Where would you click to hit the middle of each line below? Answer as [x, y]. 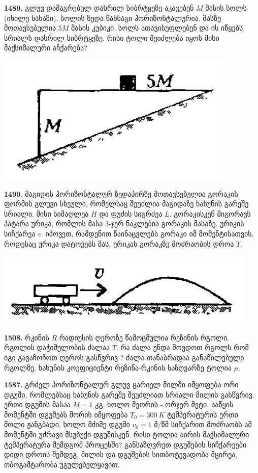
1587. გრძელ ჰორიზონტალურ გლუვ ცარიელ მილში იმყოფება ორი [121, 385]
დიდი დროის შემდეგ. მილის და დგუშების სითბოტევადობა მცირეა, [121, 454]
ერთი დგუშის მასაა [37, 404]
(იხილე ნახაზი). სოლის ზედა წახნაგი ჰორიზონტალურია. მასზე [113, 18]
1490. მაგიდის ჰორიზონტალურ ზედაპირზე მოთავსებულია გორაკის [121, 193]
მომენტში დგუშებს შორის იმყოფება [66, 414]
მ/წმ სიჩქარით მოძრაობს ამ [203, 424]
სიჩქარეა [20, 233]
